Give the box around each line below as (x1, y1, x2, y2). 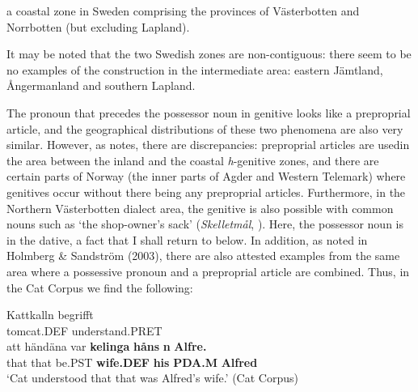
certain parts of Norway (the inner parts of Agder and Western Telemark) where (6, 168, 406, 185)
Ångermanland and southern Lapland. (6, 77, 196, 94)
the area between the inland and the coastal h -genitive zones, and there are (6, 151, 379, 168)
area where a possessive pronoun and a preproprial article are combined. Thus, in (6, 262, 410, 279)
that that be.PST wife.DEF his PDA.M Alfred (6, 353, 258, 370)
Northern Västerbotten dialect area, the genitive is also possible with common (6, 199, 394, 216)
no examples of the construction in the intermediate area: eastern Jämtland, (6, 61, 383, 78)
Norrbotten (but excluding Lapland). (6, 18, 190, 35)
